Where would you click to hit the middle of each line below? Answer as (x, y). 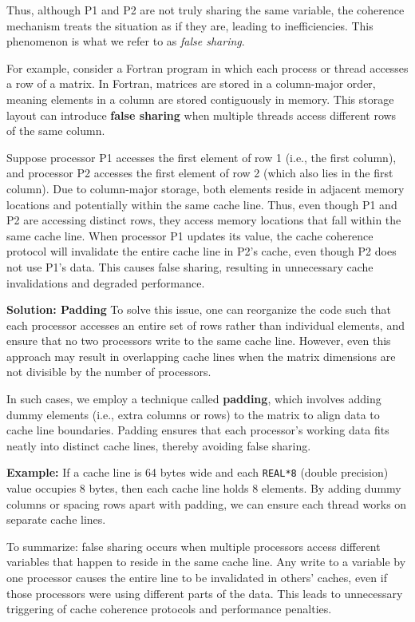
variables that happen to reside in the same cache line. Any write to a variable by (206, 562)
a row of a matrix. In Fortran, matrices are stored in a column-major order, (191, 83)
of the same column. (56, 131)
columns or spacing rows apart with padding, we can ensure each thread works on (207, 503)
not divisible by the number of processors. (109, 372)
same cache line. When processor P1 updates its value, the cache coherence (190, 235)
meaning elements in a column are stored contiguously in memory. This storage (200, 99)
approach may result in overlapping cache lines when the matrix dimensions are (201, 356)
